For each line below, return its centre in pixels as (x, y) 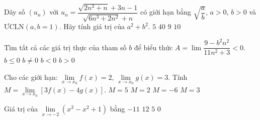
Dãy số (15, 12)
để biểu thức (153, 47)
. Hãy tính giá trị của (92, 26)
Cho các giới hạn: (31, 77)
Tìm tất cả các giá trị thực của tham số (65, 47)
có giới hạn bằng (166, 12)
